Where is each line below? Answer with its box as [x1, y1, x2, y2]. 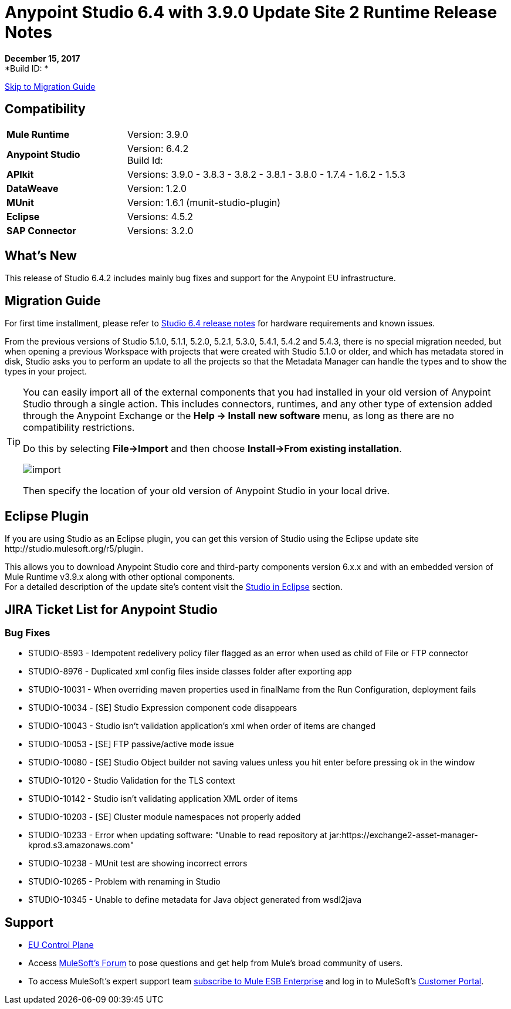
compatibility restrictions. [23, 421, 135, 434]
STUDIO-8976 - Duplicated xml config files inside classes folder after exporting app [28, 666, 352, 677]
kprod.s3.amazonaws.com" [28, 840, 134, 851]
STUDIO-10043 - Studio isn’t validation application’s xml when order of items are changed [28, 721, 376, 731]
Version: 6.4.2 [127, 142, 189, 154]
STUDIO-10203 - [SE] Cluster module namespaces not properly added [28, 812, 301, 822]
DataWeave [6, 182, 59, 194]
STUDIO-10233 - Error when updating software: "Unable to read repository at [28, 830, 327, 841]
